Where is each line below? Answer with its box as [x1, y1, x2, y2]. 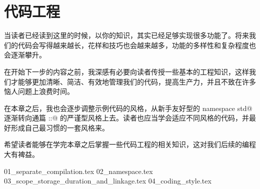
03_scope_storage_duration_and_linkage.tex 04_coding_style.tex [4, 175, 211, 186]
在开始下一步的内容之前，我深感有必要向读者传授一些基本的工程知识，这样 [4, 66, 249, 76]
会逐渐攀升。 [4, 49, 46, 60]
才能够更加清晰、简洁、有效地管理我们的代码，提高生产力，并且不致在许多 [10, 76, 256, 86]
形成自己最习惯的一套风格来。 [10, 122, 109, 132]
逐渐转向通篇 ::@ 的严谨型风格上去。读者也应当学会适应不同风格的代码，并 [4, 112, 249, 123]
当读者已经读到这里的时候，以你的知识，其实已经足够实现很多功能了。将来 [4, 30, 249, 40]
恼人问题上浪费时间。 [4, 86, 74, 96]
